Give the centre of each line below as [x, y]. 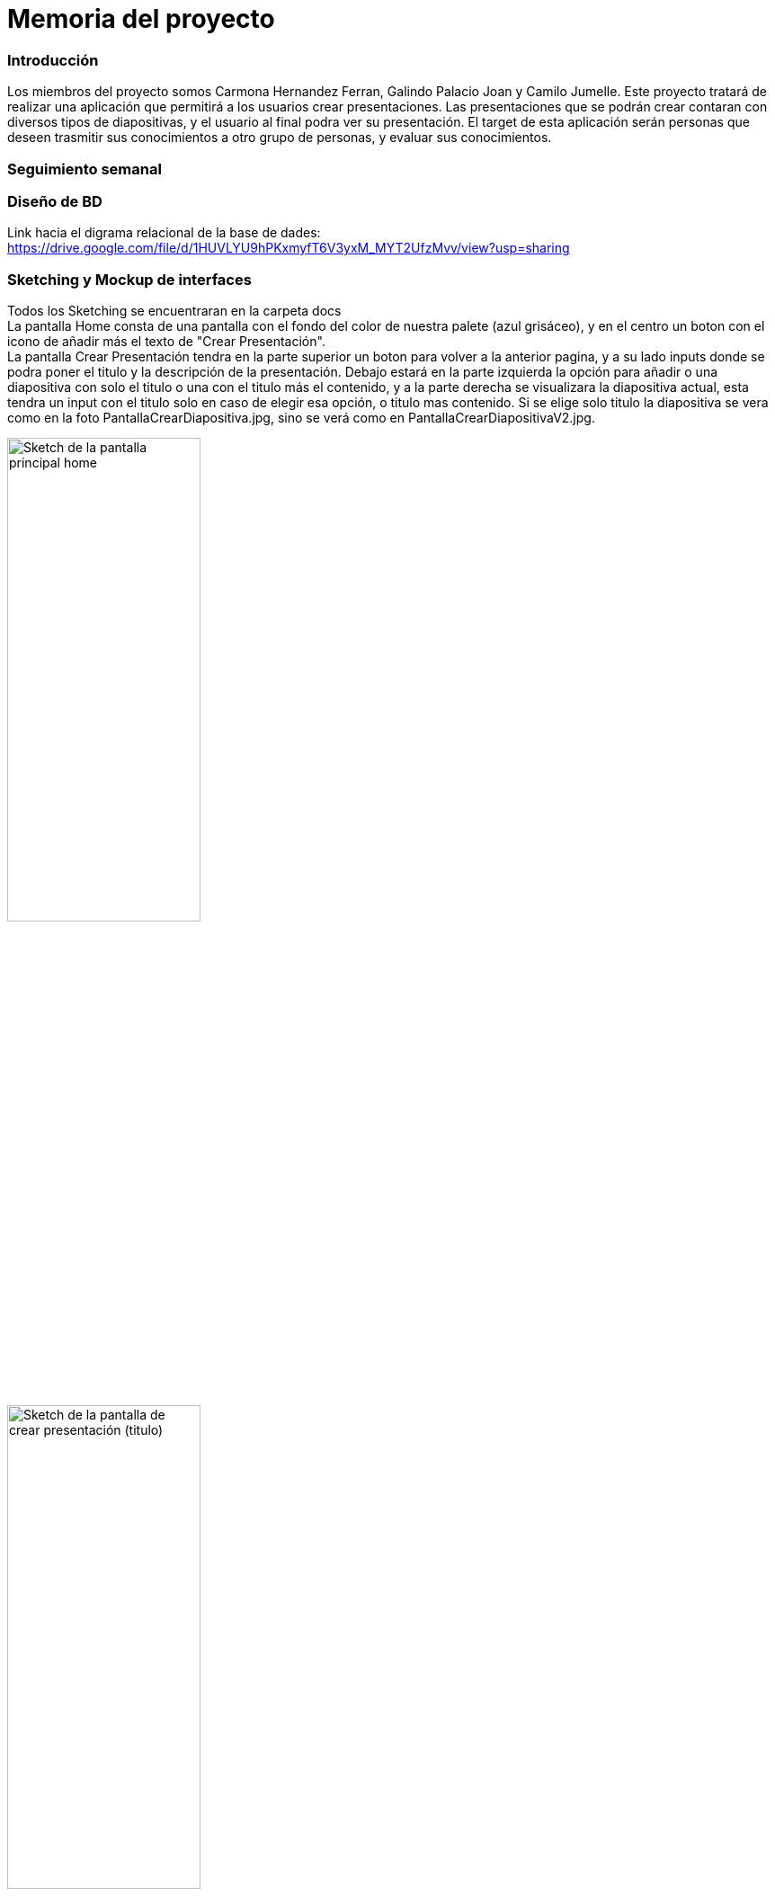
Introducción [53, 60]
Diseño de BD [55, 201]
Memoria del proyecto [141, 19]
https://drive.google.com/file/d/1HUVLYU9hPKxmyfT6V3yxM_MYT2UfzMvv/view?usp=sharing [289, 248]
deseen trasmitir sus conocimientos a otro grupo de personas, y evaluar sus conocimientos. [280, 138]
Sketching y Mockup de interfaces [129, 279]
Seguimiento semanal [85, 169]
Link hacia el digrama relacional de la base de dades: [164, 233]
